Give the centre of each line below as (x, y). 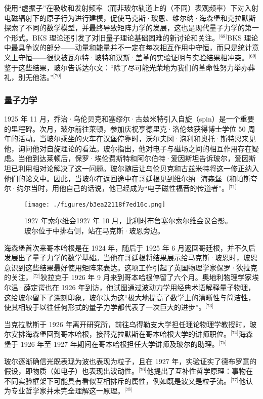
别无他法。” (36, 77)
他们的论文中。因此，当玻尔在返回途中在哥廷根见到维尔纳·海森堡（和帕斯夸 (131, 178)
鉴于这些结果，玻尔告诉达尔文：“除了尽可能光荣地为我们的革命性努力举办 (126, 67)
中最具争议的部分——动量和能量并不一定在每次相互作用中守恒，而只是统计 (128, 47)
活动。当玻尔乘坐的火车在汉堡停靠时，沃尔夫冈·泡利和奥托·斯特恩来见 (137, 138)
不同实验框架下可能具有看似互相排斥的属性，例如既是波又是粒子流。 (117, 381)
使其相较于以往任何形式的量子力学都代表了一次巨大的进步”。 (105, 307)
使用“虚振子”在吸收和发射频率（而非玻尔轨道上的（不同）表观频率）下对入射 (131, 8)
